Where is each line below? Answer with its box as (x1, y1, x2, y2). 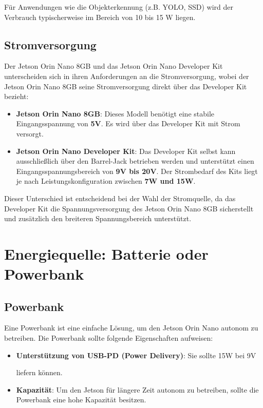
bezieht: (4, 91, 29, 102)
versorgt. (16, 128, 44, 139)
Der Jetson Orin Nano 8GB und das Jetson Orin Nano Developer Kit (4, 61, 223, 71)
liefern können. (16, 367, 63, 378)
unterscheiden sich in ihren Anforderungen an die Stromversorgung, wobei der (4, 70, 249, 81)
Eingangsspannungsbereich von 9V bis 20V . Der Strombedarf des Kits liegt (16, 165, 258, 176)
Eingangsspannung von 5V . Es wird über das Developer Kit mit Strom (16, 118, 240, 129)
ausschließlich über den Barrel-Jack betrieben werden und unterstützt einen (16, 156, 254, 166)
